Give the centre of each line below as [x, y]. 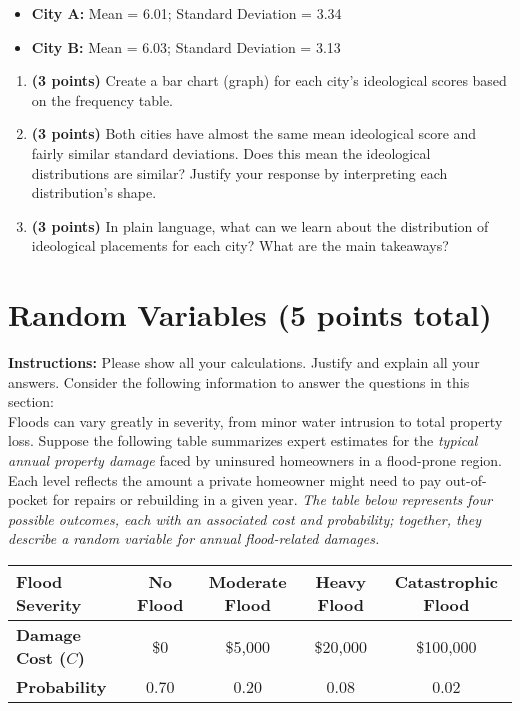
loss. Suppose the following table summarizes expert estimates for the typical [243, 440]
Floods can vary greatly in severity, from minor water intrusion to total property [255, 420]
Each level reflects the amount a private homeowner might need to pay [225, 479]
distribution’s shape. [94, 192]
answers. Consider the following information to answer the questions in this [239, 381]
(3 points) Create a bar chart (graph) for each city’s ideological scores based [269, 80]
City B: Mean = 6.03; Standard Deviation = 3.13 [186, 46]
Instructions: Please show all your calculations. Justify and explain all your [244, 362]
